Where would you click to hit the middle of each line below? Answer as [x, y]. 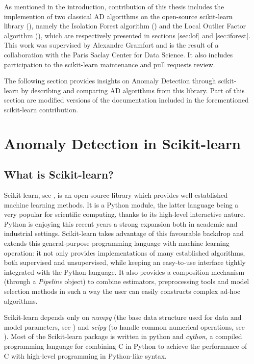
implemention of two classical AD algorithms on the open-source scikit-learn [118, 16]
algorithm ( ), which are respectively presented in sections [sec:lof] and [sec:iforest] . [127, 35]
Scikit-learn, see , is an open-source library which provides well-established [116, 195]
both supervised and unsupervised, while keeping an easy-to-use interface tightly [125, 262]
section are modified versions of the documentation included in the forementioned [126, 100]
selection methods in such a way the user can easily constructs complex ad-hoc [122, 291]
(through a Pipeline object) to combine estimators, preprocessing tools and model [127, 281]
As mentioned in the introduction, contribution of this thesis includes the [114, 6]
